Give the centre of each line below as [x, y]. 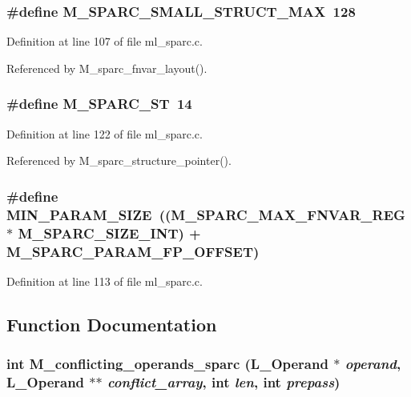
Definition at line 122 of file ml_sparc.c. [105, 133]
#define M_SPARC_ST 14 [99, 104]
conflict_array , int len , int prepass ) [224, 382]
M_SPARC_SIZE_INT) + [109, 233]
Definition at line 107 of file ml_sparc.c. [105, 41]
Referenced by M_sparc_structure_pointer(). [119, 160]
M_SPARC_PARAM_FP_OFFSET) [133, 251]
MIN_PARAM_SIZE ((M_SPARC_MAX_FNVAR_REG [206, 214]
